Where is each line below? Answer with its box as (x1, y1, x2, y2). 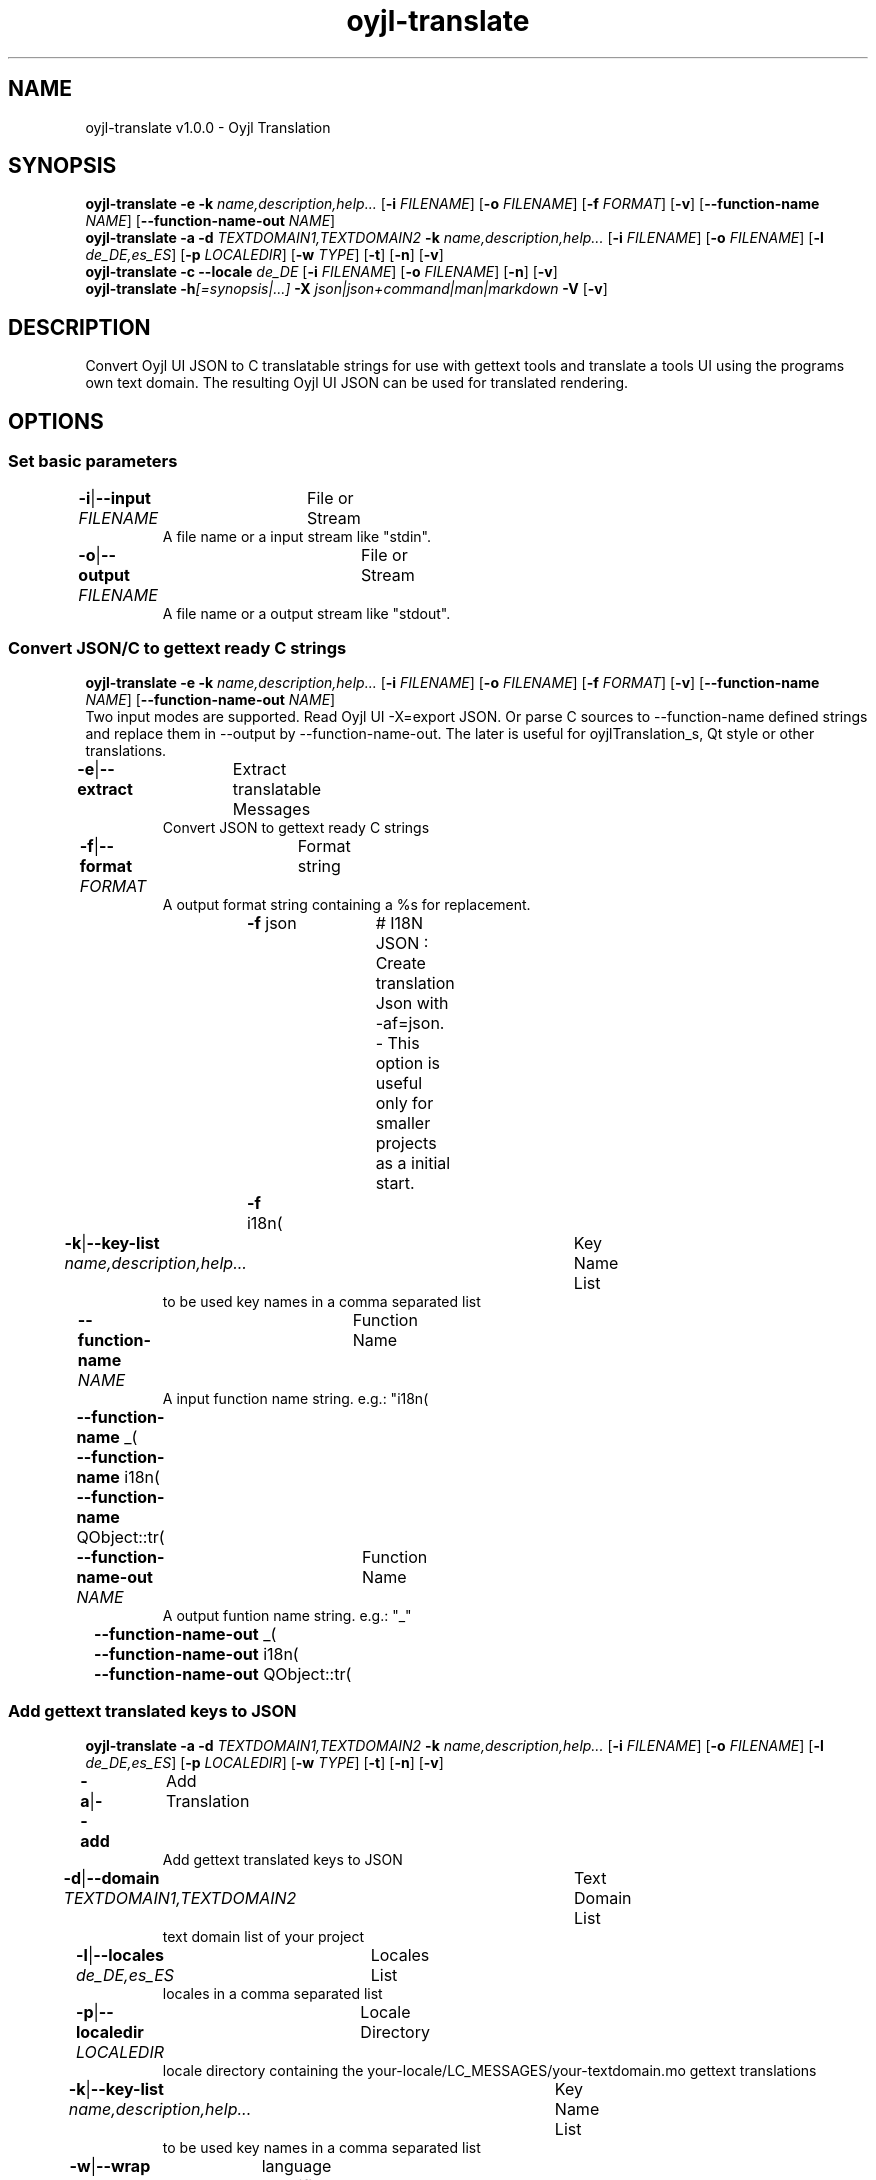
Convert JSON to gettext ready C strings (162, 819, 430, 837)
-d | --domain (63, 1868, 160, 1888)
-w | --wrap (69, 2156, 151, 2176)
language (261, 2156, 332, 2176)
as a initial (375, 1153, 451, 1174)
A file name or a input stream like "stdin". (162, 527, 431, 545)
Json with (375, 993, 449, 1014)
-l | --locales (76, 1945, 165, 1965)
